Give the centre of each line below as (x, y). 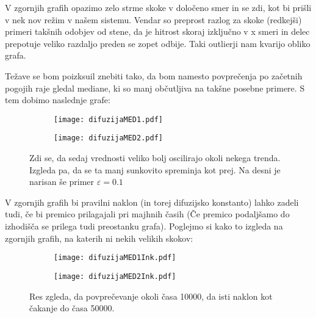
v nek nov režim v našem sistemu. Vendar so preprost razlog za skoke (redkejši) (153, 19)
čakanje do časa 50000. (72, 308)
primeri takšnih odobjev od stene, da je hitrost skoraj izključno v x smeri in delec (157, 31)
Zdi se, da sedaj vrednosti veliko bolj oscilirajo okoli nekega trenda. (155, 158)
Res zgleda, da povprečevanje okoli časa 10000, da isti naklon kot (151, 296)
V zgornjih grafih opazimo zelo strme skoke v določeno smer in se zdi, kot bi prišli (158, 7)
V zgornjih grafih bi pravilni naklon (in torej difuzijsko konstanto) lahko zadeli (152, 202)
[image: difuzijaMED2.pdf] (108, 138)
